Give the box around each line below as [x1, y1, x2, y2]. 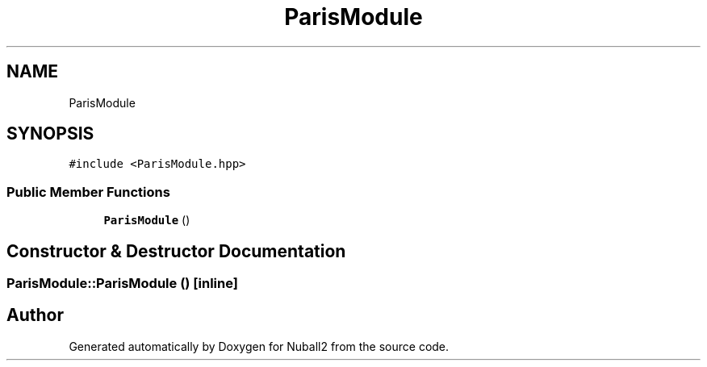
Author [6, 305, 64, 326]
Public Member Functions [6, 183, 170, 200]
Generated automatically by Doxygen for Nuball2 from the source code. [69, 339, 450, 353]
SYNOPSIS [6, 123, 94, 144]
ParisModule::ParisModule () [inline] [6, 275, 238, 292]
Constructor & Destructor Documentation [6, 240, 346, 261]
